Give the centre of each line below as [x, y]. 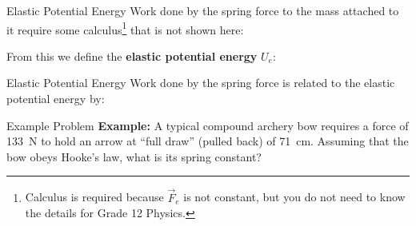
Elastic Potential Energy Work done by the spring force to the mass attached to [203, 10]
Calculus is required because [94, 197]
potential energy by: [56, 99]
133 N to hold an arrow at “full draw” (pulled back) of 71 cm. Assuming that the [208, 141]
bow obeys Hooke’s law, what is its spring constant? [134, 156]
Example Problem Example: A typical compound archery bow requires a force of [208, 125]
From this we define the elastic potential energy [132, 56]
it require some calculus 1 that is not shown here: [125, 28]
